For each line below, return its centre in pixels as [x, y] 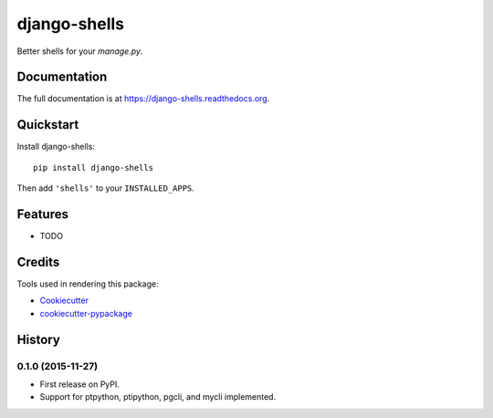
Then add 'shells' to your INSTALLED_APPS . [106, 188]
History [39, 339]
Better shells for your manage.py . [80, 51]
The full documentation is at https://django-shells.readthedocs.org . [143, 99]
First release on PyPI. [80, 384]
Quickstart [48, 125]
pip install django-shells [94, 167]
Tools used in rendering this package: [88, 284]
